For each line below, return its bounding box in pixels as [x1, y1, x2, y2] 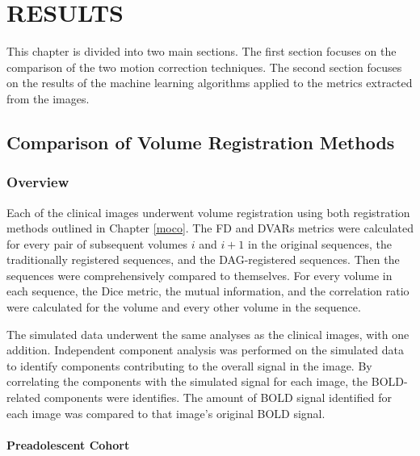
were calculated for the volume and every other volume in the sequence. [6, 299, 361, 316]
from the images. [6, 90, 90, 107]
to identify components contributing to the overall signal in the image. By [6, 357, 372, 374]
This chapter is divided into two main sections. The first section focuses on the [6, 43, 397, 60]
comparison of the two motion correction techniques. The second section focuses [6, 58, 402, 75]
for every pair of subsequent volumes [6, 235, 187, 252]
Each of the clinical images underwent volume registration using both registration [6, 203, 410, 220]
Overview [6, 172, 69, 192]
